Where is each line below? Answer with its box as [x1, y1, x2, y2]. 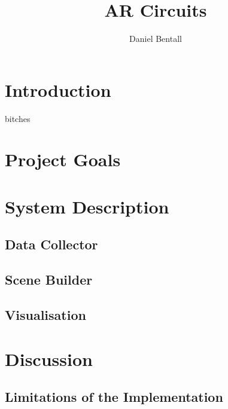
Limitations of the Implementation [5, 387, 223, 406]
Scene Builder [5, 270, 93, 289]
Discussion [5, 346, 93, 371]
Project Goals [5, 147, 121, 172]
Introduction [5, 77, 111, 102]
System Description [5, 194, 169, 218]
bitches [5, 112, 31, 124]
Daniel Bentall [129, 32, 182, 45]
